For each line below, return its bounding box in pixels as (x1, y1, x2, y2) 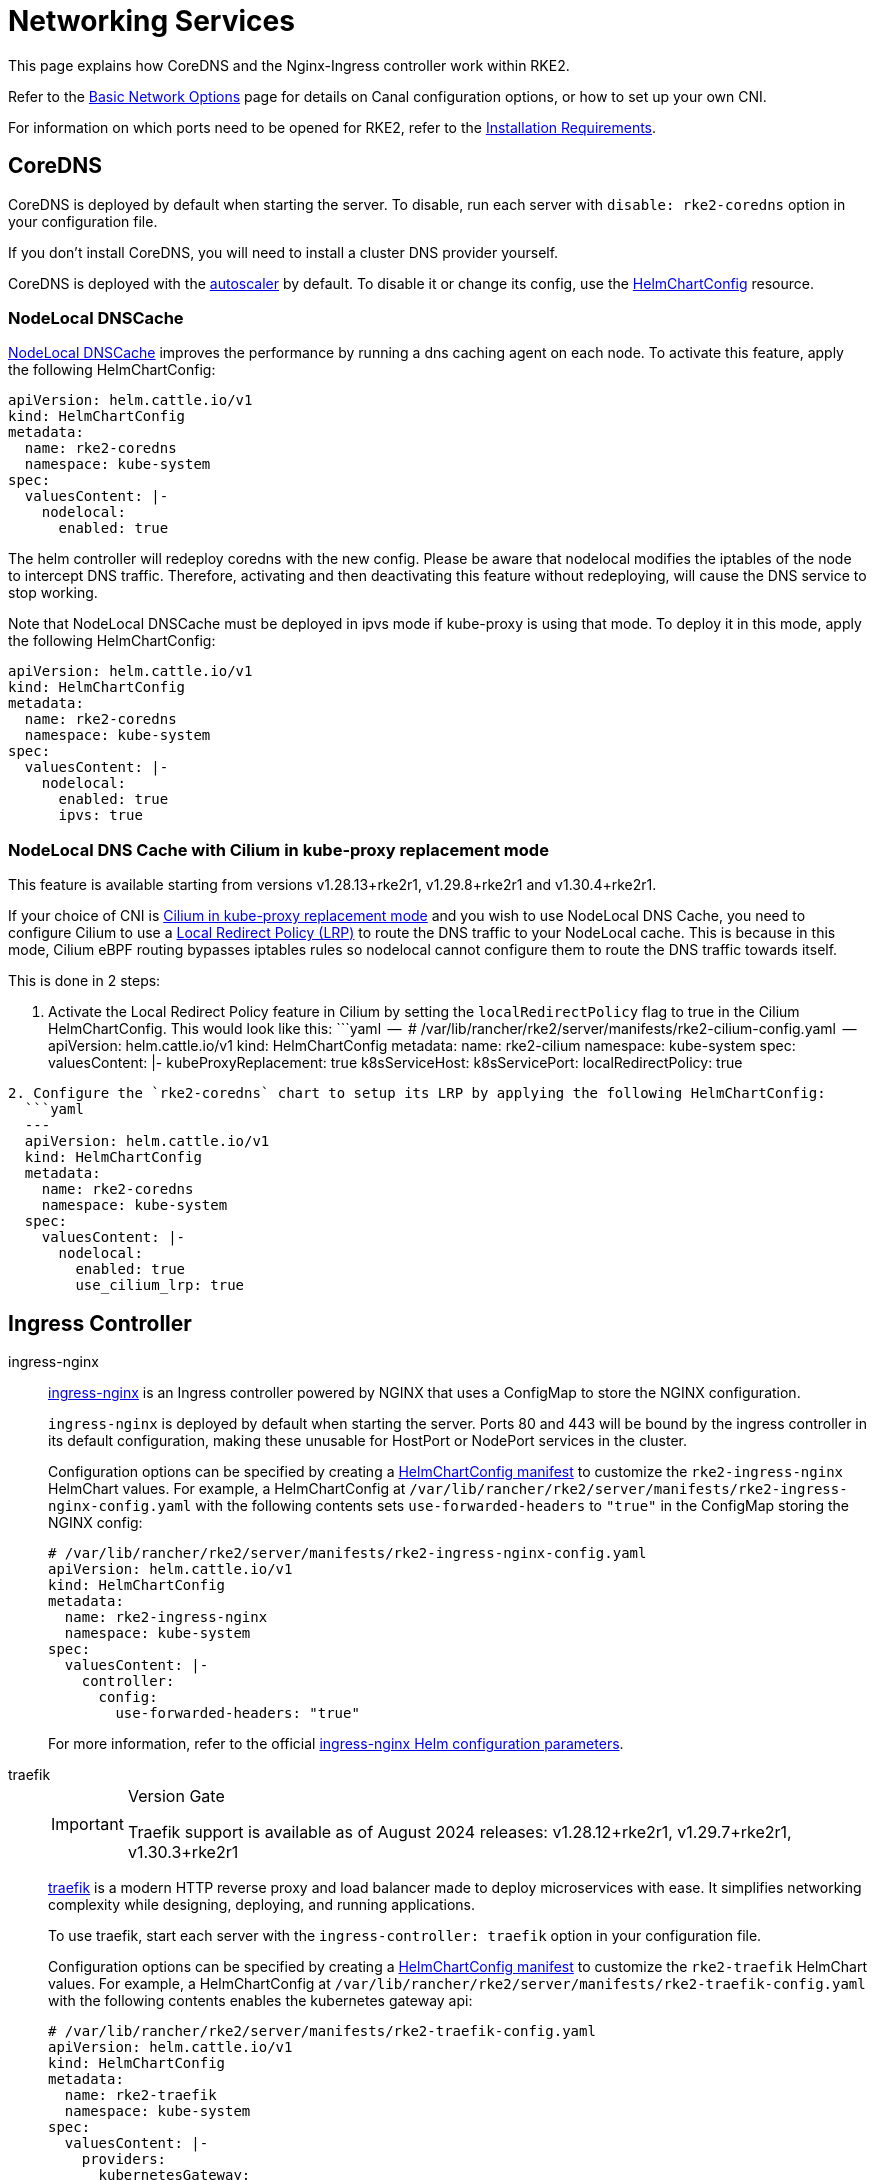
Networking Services (8, 4, 295, 38)
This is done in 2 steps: (8, 972, 161, 990)
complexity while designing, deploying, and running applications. (48, 1895, 476, 1913)
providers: (81, 2150, 167, 2167)
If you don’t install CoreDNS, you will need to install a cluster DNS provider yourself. (8, 243, 559, 261)
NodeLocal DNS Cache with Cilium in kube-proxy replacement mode (8, 839, 549, 860)
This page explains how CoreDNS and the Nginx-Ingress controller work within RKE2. (8, 56, 570, 74)
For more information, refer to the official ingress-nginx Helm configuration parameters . (48, 1734, 624, 1752)
